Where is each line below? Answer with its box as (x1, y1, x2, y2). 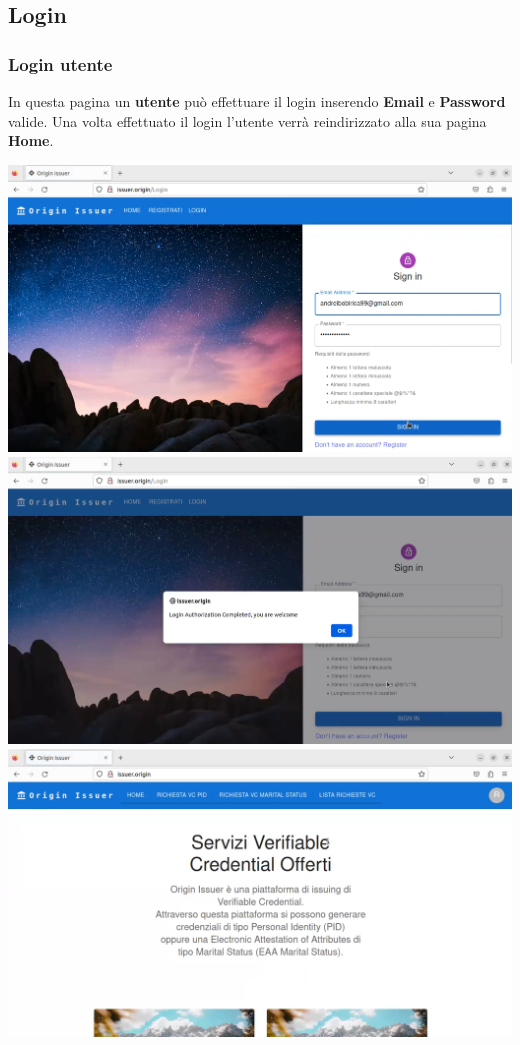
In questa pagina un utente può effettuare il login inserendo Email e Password (8, 91, 506, 111)
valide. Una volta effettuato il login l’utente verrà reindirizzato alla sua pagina (8, 110, 487, 131)
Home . (8, 130, 54, 151)
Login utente (8, 51, 113, 76)
